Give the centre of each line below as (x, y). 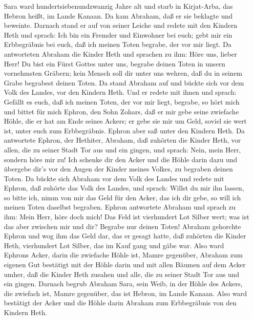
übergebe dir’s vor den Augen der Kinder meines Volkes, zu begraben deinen (118, 169)
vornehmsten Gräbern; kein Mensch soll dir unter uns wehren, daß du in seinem (123, 73)
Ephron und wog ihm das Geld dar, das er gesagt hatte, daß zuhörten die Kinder (125, 236)
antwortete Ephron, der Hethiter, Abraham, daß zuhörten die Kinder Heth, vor (123, 140)
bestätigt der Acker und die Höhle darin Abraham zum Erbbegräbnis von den (120, 303)
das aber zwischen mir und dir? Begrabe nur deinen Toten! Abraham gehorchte (123, 226)
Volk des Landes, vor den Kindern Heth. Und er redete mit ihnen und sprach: (120, 92)
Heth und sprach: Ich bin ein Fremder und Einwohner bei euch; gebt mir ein (118, 34)
